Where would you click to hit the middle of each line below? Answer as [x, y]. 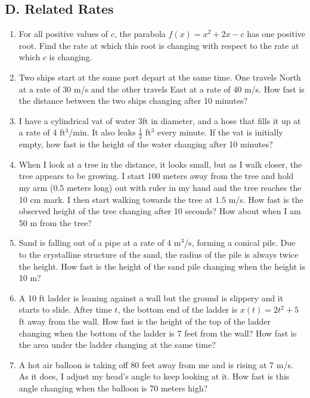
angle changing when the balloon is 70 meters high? [113, 388]
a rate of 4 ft [42, 132]
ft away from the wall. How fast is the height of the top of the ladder [145, 321]
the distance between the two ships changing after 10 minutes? [133, 101]
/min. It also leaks [102, 132]
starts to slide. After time [65, 309]
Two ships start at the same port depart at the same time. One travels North [160, 77]
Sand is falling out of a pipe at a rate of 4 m [100, 243]
